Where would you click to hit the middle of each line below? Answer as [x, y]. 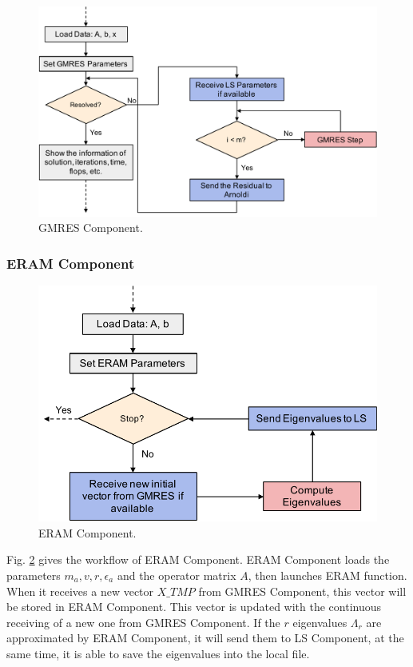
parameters [34, 575]
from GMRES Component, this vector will [302, 591]
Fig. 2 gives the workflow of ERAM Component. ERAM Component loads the [198, 559]
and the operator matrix [177, 575]
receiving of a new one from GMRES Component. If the [143, 622]
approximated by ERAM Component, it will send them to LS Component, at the [205, 638]
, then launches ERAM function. [328, 575]
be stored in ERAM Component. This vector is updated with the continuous [194, 607]
